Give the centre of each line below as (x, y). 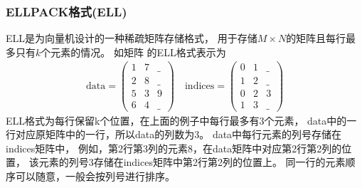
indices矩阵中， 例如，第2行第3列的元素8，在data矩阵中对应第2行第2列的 (174, 148)
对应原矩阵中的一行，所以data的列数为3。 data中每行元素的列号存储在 (179, 134)
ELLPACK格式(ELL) (66, 11)
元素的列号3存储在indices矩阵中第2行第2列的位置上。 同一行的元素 (192, 162)
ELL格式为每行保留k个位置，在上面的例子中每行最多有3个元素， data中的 (176, 120)
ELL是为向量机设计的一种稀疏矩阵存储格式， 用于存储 (132, 38)
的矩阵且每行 (316, 38)
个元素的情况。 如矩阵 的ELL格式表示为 (133, 52)
